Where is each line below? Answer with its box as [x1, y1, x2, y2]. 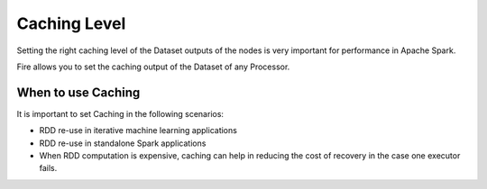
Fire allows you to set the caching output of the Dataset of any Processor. [16, 61, 290, 72]
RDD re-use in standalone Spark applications [39, 138, 207, 148]
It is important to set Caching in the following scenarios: [16, 108, 225, 119]
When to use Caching [16, 85, 141, 100]
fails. [39, 163, 58, 174]
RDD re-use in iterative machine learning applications [39, 125, 238, 136]
